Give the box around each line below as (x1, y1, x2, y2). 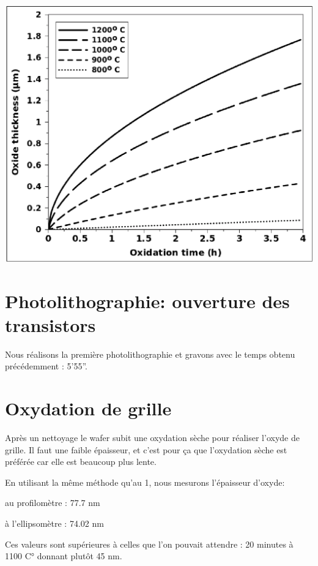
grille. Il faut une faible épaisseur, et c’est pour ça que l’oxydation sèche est (5, 443, 287, 456)
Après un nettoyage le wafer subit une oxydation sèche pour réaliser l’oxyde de (5, 431, 300, 444)
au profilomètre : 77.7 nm (5, 496, 100, 509)
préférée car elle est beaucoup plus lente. (5, 455, 157, 468)
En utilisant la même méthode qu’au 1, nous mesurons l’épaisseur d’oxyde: (5, 475, 285, 488)
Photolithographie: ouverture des (5, 288, 290, 313)
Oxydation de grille (5, 396, 172, 421)
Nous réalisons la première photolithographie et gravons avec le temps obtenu (5, 347, 295, 360)
